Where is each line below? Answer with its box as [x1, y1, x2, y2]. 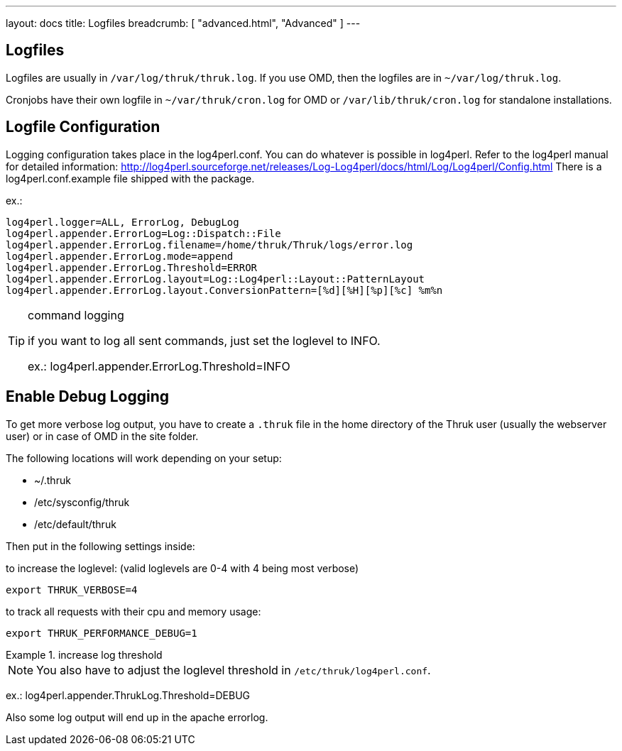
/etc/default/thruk [34, 517, 116, 530]
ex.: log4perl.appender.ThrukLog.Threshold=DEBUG [6, 689, 251, 701]
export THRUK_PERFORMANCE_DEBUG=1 [6, 627, 197, 639]
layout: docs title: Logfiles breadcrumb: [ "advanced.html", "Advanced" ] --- [6, 17, 361, 29]
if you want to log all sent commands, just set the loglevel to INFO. [28, 333, 381, 348]
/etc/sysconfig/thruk [34, 495, 130, 508]
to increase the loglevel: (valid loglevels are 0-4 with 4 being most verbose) [6, 561, 359, 574]
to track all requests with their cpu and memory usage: [6, 605, 261, 618]
